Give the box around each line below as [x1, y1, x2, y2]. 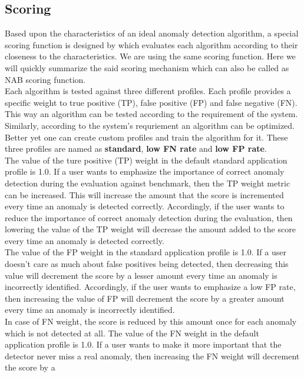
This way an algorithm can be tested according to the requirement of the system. [5, 108, 298, 120]
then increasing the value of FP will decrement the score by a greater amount [5, 292, 285, 304]
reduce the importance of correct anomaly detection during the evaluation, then [5, 211, 293, 223]
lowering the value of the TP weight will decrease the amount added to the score [5, 223, 296, 235]
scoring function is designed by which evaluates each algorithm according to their [5, 38, 298, 51]
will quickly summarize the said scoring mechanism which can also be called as [5, 61, 289, 74]
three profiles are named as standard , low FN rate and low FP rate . [5, 142, 267, 155]
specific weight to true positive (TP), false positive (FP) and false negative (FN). [5, 96, 298, 108]
